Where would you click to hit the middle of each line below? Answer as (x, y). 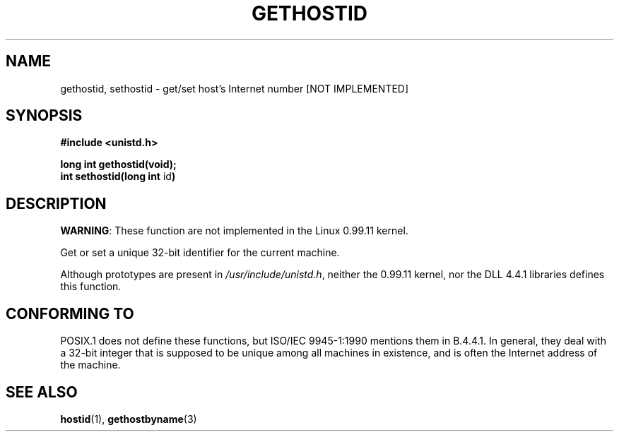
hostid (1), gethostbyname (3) (129, 419)
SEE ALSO (42, 392)
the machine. (90, 365)
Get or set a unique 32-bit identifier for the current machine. (200, 253)
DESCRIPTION (56, 203)
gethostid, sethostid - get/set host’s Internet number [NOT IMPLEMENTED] (235, 88)
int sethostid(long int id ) (118, 176)
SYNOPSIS (44, 116)
